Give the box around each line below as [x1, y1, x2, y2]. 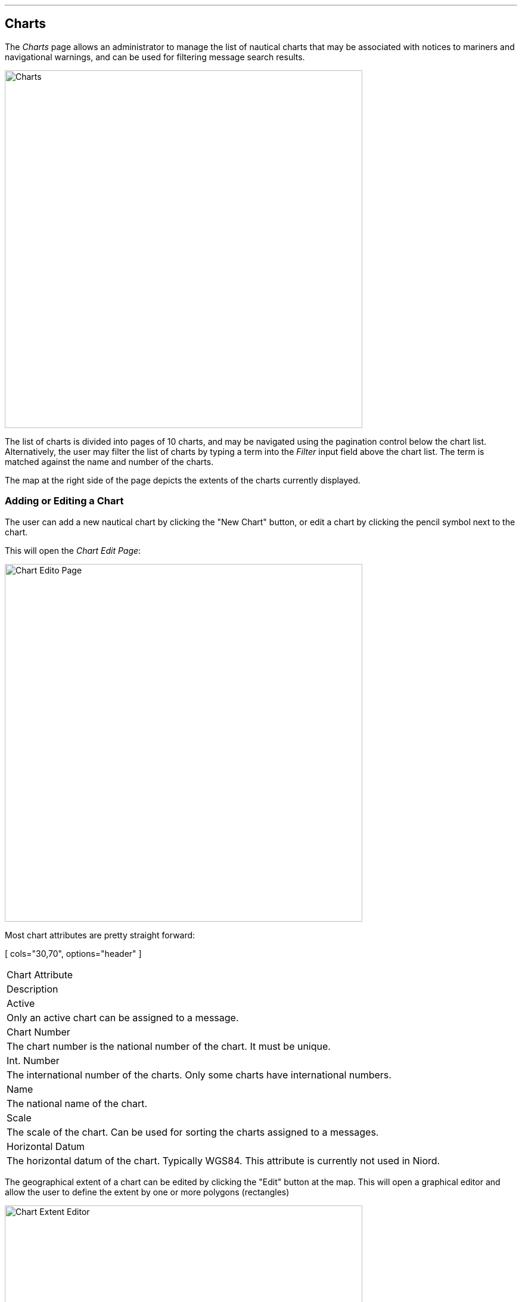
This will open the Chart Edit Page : [5, 545, 141, 556]
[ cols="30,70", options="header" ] [5, 948, 142, 959]
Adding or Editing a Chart [5, 495, 124, 507]
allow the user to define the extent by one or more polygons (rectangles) [5, 1186, 290, 1197]
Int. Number [7, 1054, 60, 1067]
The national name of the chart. [7, 1097, 148, 1109]
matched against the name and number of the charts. [5, 456, 214, 467]
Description [7, 982, 58, 995]
